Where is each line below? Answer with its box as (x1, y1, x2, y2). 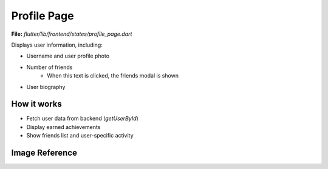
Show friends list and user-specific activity (26, 132, 134, 139)
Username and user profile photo (26, 52, 109, 60)
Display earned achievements (26, 123, 101, 130)
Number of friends (26, 64, 73, 71)
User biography (26, 83, 66, 90)
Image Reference (11, 148, 77, 157)
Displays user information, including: (11, 41, 103, 48)
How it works (11, 99, 62, 109)
